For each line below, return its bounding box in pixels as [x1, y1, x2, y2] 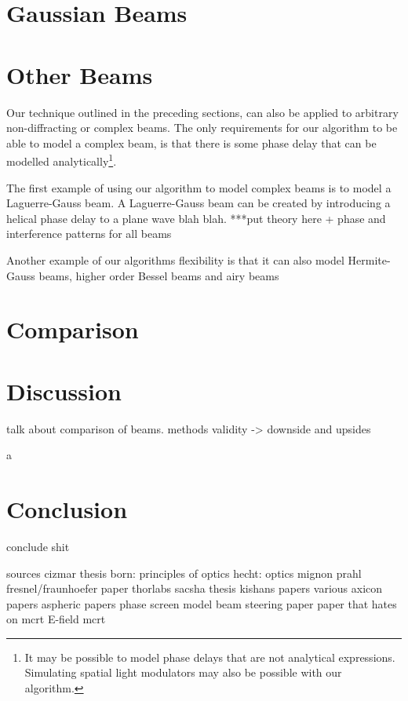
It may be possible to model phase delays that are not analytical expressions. [24, 648, 395, 665]
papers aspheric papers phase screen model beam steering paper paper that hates [6, 595, 397, 612]
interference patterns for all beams [6, 225, 172, 242]
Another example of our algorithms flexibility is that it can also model [6, 251, 344, 268]
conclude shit [6, 538, 70, 554]
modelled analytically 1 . [6, 151, 117, 169]
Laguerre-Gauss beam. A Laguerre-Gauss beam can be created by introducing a [6, 195, 391, 211]
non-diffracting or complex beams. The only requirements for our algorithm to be [6, 119, 398, 136]
